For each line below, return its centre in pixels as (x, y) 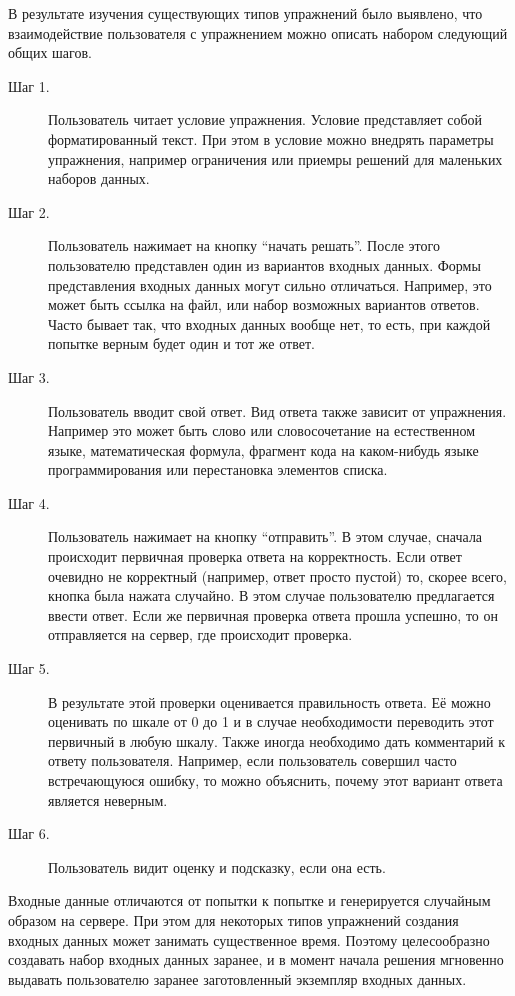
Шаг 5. (29, 668)
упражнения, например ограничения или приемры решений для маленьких (275, 158)
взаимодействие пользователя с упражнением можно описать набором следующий (258, 32)
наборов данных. (99, 178)
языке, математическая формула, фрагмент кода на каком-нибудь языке (263, 449)
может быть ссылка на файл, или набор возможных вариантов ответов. (264, 304)
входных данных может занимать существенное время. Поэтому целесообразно (249, 939)
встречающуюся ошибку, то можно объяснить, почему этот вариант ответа (275, 780)
